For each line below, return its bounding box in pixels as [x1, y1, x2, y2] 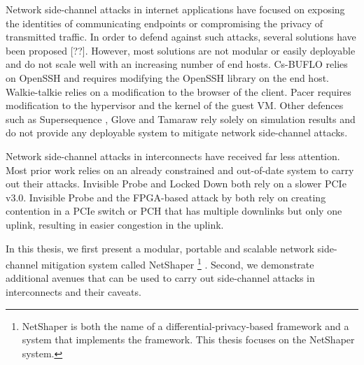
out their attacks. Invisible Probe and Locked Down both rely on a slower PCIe [6, 176, 346, 191]
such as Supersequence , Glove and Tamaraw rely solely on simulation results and [6, 111, 356, 126]
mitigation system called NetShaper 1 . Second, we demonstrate [41, 255, 314, 271]
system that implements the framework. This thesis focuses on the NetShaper [22, 332, 355, 347]
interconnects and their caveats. [6, 284, 141, 299]
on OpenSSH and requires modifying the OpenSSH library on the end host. [6, 70, 330, 85]
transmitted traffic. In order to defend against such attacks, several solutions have [6, 29, 356, 44]
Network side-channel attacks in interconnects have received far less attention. [6, 148, 340, 163]
